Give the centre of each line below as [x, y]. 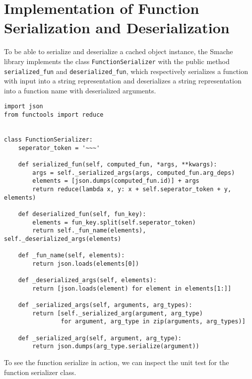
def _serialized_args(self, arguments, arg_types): [105, 305]
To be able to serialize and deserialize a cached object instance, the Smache [119, 51]
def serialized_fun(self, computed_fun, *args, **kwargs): [118, 164]
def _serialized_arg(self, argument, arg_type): [100, 338]
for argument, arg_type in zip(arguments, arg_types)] [153, 322]
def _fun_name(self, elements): [71, 256]
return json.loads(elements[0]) [86, 264]
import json [24, 107]
